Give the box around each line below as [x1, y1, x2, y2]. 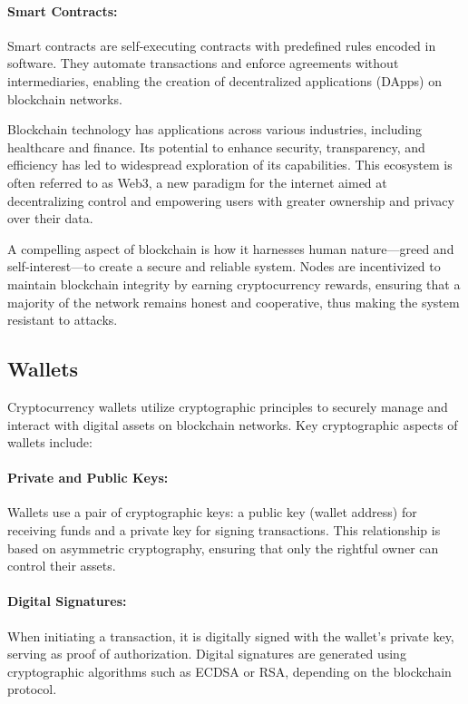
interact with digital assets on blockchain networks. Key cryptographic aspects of [7, 415, 458, 434]
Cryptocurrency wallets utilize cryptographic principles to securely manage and [7, 396, 448, 416]
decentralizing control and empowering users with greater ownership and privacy [7, 191, 454, 210]
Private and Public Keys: [7, 468, 169, 487]
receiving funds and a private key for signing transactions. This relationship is [7, 521, 441, 540]
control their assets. [7, 556, 116, 575]
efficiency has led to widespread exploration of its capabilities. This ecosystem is [7, 155, 453, 174]
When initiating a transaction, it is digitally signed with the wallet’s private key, [7, 626, 454, 645]
